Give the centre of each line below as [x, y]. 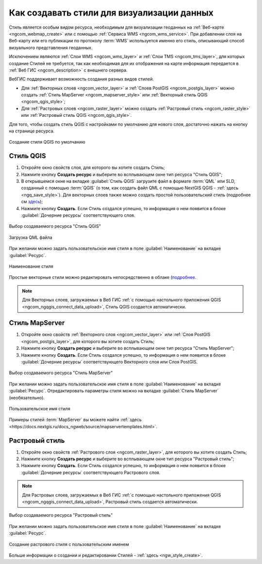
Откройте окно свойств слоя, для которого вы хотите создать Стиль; [93, 167]
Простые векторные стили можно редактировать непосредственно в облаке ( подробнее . [103, 277]
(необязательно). [27, 398]
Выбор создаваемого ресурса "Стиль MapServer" [61, 373]
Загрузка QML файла [31, 237]
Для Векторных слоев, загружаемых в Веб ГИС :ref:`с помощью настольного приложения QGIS [122, 300]
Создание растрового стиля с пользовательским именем [69, 544]
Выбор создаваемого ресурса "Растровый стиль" [61, 515]
